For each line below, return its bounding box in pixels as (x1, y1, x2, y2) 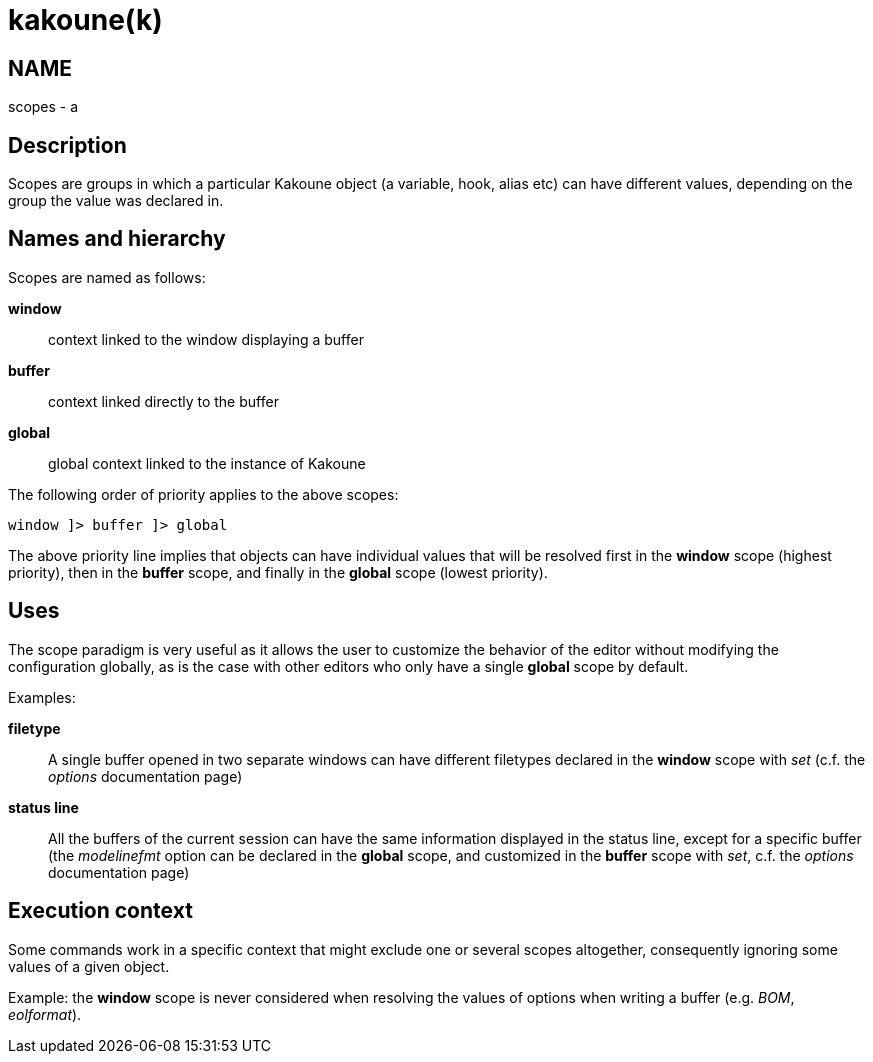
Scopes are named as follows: (8, 268, 206, 286)
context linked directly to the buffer (48, 392, 279, 410)
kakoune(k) (8, 3, 163, 37)
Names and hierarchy (8, 226, 226, 252)
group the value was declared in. (8, 192, 224, 210)
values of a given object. (8, 957, 170, 975)
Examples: (8, 688, 76, 706)
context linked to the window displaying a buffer (48, 330, 364, 348)
